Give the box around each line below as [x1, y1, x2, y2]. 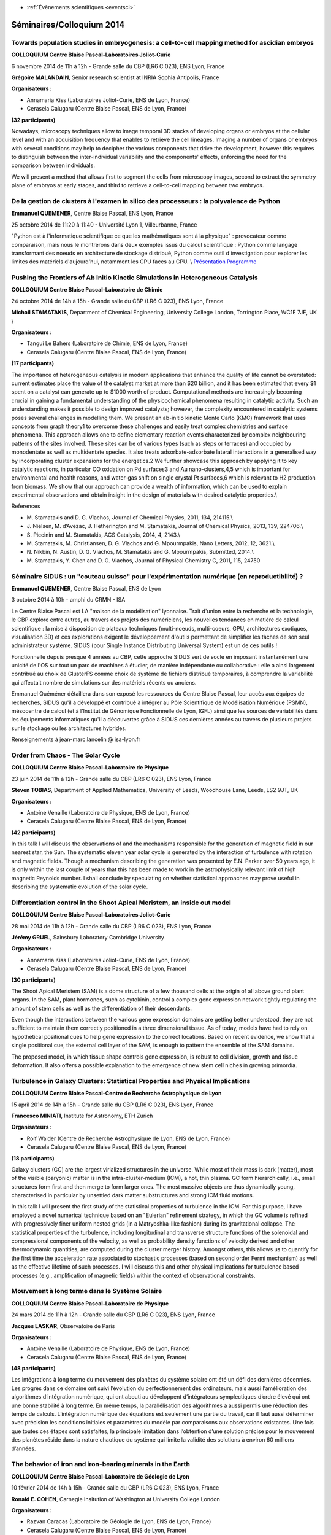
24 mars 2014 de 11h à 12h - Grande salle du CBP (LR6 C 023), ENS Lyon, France [11, 1311, 216, 1318]
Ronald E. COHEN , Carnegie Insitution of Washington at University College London [11, 1495, 220, 1502]
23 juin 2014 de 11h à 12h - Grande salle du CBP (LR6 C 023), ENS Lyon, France [11, 775, 211, 782]
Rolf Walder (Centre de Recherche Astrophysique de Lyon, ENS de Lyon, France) [26, 1135, 230, 1142]
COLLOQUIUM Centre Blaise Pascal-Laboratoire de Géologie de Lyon [11, 1472, 189, 1480]
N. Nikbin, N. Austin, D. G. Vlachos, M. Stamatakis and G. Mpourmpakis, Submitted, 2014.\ [26, 548, 254, 556]
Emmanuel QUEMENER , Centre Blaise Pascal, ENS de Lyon [11, 585, 161, 592]
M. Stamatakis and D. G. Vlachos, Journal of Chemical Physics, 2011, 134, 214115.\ [26, 513, 233, 521]
